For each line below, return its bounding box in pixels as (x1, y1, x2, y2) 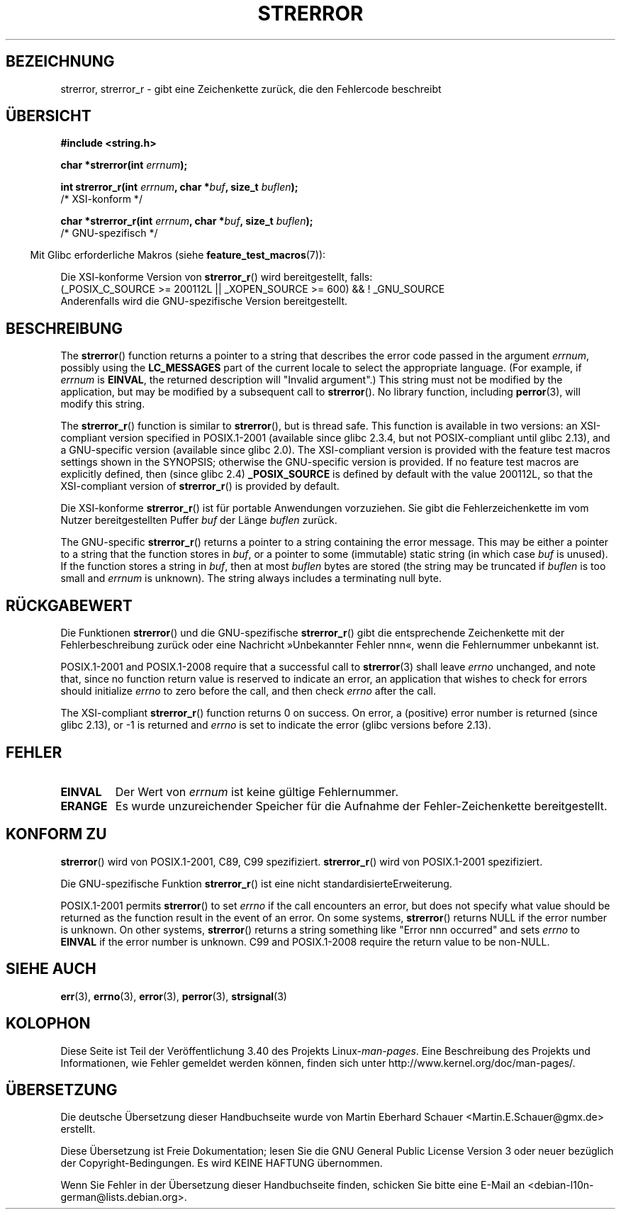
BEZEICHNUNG (6, 52, 115, 71)
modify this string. (60, 398, 145, 410)
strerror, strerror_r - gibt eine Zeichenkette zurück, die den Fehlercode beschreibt (60, 82, 442, 95)
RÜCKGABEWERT (6, 596, 133, 615)
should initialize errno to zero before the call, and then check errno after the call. (60, 685, 436, 698)
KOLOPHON (6, 1014, 91, 1033)
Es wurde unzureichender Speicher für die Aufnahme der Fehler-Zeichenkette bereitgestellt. (115, 798, 608, 813)
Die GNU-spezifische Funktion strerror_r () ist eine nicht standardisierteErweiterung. (60, 877, 452, 890)
